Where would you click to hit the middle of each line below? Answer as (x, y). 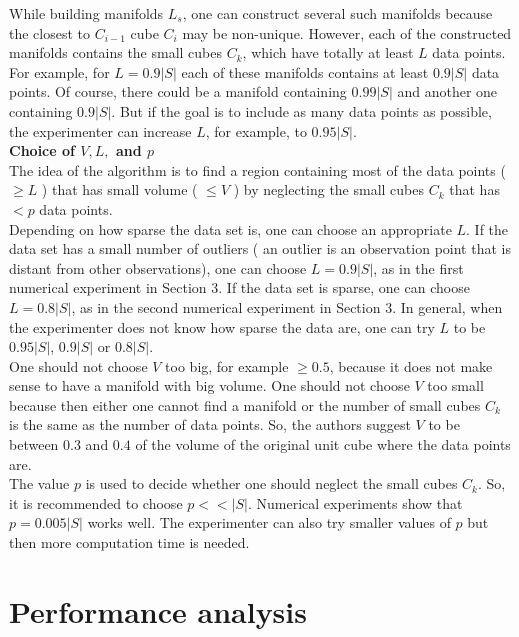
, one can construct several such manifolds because (337, 13)
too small (455, 385)
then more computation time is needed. (129, 542)
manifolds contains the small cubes (116, 52)
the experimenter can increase (100, 130)
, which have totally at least (328, 52)
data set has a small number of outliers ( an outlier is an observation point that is (260, 248)
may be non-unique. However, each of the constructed (347, 32)
